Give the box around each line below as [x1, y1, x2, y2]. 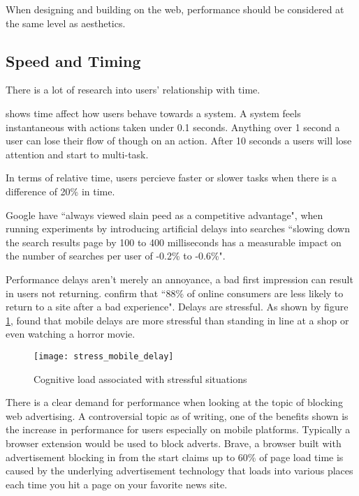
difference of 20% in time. [6, 183, 115, 198]
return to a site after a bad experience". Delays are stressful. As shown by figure [6, 299, 349, 314]
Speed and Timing [6, 50, 141, 71]
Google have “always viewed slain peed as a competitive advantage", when [6, 207, 323, 222]
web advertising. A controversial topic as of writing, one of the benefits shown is [6, 408, 349, 423]
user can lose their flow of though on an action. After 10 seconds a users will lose [6, 133, 352, 148]
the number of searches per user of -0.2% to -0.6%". [6, 248, 226, 263]
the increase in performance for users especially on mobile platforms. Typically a [6, 422, 351, 437]
